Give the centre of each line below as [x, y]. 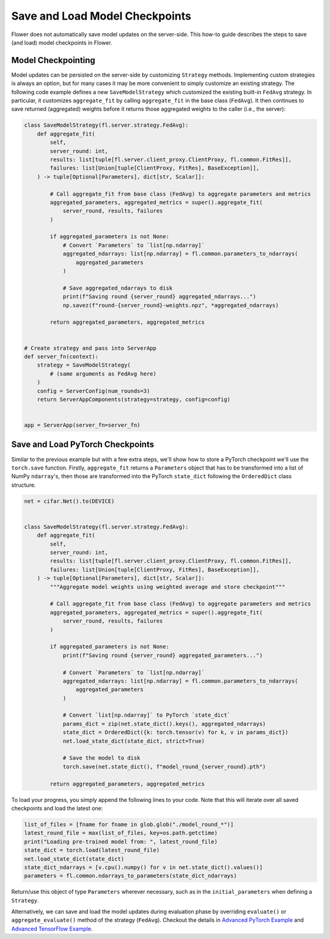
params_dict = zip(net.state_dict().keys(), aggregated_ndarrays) [164, 724]
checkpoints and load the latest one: [57, 808]
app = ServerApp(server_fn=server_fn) [82, 425]
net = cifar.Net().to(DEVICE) [69, 501]
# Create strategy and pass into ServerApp [90, 348]
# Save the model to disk [101, 758]
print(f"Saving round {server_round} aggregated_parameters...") [163, 655]
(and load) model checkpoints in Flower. [62, 42]
